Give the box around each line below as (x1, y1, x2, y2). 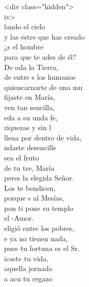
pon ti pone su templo (4, 202, 74, 213)
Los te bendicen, (4, 182, 56, 193)
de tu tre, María (4, 162, 55, 173)
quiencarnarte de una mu (4, 81, 83, 92)
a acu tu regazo (4, 273, 53, 284)
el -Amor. (4, 212, 34, 223)
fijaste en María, (4, 92, 55, 102)
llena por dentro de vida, (4, 132, 82, 142)
